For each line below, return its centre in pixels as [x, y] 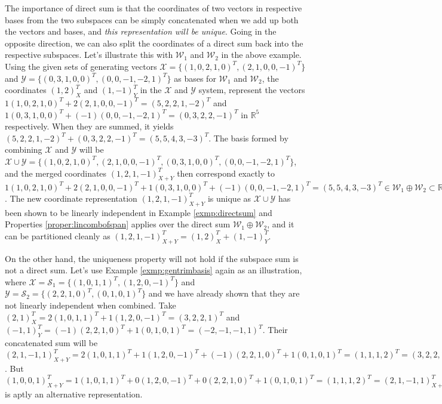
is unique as [229, 198]
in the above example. [261, 55]
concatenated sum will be [51, 343]
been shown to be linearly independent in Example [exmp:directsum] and [139, 212]
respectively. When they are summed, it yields [89, 126]
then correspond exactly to [226, 173]
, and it [281, 224]
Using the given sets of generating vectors [81, 66]
